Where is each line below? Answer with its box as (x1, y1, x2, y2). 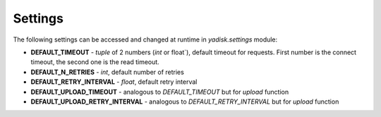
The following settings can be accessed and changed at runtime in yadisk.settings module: (13, 35, 278, 44)
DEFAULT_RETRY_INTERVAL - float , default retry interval (30, 78, 198, 86)
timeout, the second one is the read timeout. (30, 58, 160, 66)
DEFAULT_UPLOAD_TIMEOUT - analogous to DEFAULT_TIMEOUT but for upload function (30, 87, 289, 96)
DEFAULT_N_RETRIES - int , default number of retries (30, 68, 185, 76)
